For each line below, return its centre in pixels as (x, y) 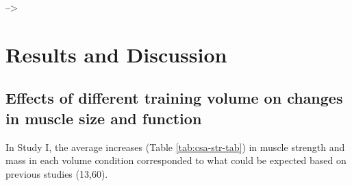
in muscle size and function (104, 118)
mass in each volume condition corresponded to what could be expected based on (176, 160)
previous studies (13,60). (57, 173)
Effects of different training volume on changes (174, 98)
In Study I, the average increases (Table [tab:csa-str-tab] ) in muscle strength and (175, 147)
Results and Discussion (116, 54)
